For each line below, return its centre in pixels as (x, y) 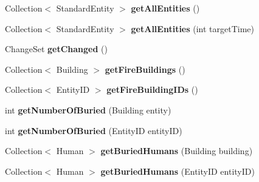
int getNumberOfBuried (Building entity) (88, 110)
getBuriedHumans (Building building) (177, 151)
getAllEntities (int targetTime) (193, 28)
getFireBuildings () (145, 69)
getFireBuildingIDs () (152, 89)
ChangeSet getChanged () (56, 49)
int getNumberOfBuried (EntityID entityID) (94, 130)
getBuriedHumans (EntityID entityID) (178, 171)
